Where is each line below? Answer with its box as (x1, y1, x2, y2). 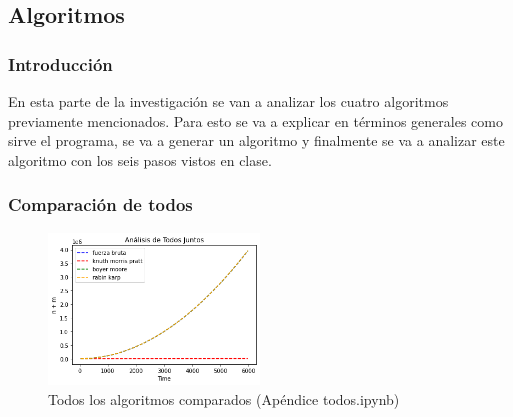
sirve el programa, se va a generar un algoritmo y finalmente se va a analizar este (8, 130, 505, 151)
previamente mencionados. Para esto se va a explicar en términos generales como (8, 110, 503, 131)
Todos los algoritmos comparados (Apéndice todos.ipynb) (48, 388, 400, 409)
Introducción (8, 51, 113, 76)
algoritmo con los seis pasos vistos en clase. (8, 149, 272, 170)
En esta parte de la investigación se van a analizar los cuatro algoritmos (8, 91, 449, 111)
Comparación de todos (8, 192, 193, 217)
